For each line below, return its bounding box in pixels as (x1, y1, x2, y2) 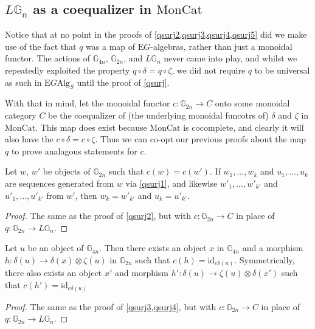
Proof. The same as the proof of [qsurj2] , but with (5, 209, 191, 222)
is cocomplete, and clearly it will (183, 120, 304, 133)
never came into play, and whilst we (164, 52, 297, 64)
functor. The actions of (5, 52, 91, 64)
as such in (5, 75, 42, 88)
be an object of (27, 241, 84, 254)
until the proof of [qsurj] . (77, 75, 170, 88)
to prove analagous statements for (11, 144, 137, 157)
